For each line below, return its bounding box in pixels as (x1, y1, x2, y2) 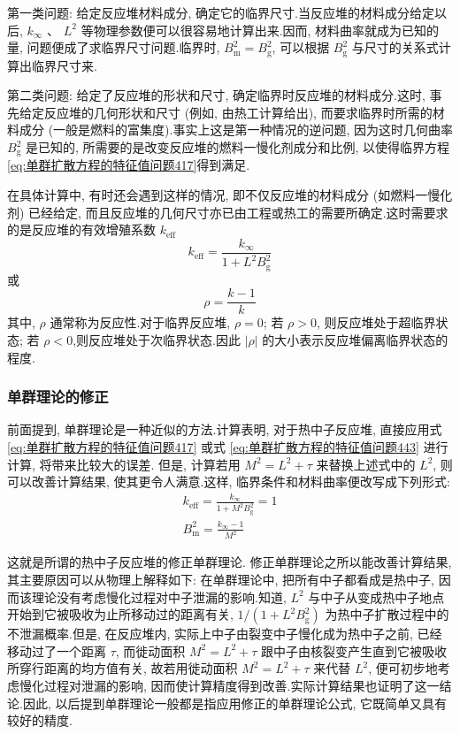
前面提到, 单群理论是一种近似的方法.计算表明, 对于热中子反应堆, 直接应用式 (7, 420, 442, 439)
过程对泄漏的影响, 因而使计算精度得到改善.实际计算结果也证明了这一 (43, 676, 440, 694)
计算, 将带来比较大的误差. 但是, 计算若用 (7, 455, 241, 473)
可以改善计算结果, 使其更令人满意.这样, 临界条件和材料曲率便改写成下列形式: (7, 472, 450, 491)
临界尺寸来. (31, 56, 97, 74)
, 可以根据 (272, 38, 330, 57)
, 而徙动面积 (115, 641, 186, 660)
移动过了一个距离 (7, 641, 106, 660)
